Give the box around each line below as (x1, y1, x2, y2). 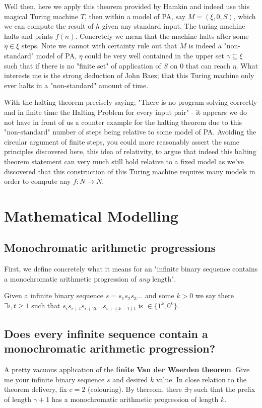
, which (233, 11, 256, 21)
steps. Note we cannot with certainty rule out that (21, 40, 177, 51)
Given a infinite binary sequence (4, 290, 104, 301)
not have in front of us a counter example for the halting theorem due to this (4, 116, 242, 127)
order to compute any (4, 176, 71, 186)
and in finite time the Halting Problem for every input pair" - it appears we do (4, 106, 247, 117)
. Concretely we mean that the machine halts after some (75, 30, 249, 41)
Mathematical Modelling (4, 205, 178, 226)
